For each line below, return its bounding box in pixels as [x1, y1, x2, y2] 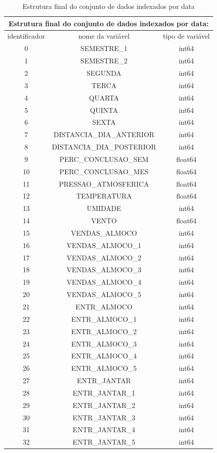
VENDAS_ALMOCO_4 [66, 277, 141, 287]
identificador [7, 31, 45, 41]
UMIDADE [87, 203, 122, 213]
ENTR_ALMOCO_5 [71, 363, 137, 373]
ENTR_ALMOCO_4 [71, 351, 137, 361]
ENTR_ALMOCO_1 [71, 313, 137, 324]
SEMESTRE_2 [80, 55, 128, 66]
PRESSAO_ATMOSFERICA [59, 178, 149, 189]
